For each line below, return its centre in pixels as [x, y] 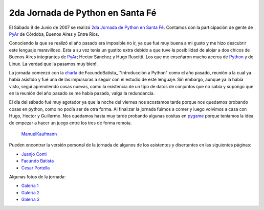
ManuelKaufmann [39, 134]
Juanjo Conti [34, 154]
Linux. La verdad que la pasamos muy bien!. [53, 64]
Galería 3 [31, 199]
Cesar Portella [35, 168]
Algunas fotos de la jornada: [37, 177]
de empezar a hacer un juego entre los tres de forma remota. [70, 123]
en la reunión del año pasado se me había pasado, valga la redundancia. [82, 93]
